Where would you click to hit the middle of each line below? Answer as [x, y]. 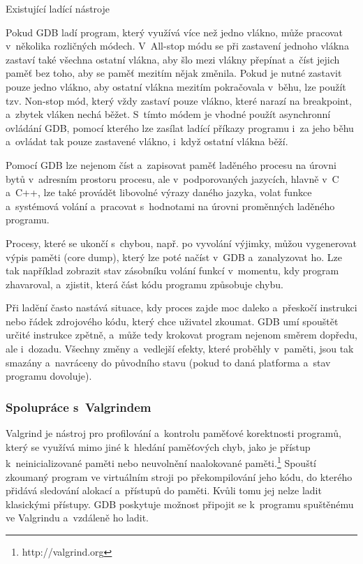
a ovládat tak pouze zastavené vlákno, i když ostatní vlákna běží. [147, 141]
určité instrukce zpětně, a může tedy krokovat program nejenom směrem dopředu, [182, 335]
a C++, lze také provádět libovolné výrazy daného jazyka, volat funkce [159, 192]
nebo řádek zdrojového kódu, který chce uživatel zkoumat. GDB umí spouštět [172, 321]
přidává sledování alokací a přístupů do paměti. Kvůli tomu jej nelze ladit [164, 490]
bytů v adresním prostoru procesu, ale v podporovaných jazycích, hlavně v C [172, 178]
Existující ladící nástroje [58, 8]
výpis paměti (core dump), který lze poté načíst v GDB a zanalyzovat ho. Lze [174, 257]
